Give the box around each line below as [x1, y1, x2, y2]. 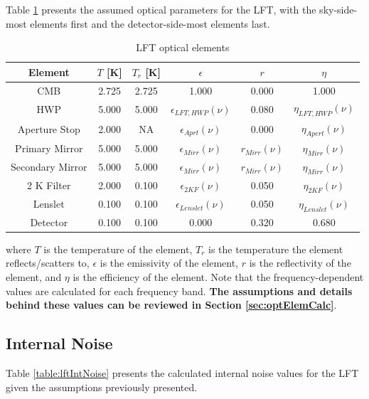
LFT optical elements [136, 40, 230, 55]
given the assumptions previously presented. [6, 379, 198, 394]
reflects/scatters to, [6, 255, 90, 270]
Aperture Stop [17, 122, 80, 137]
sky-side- [319, 2, 358, 16]
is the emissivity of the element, [100, 255, 238, 270]
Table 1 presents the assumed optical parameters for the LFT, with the [6, 2, 316, 16]
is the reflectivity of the [249, 255, 351, 270]
